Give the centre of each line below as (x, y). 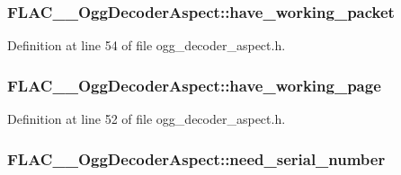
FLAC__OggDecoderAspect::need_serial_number (196, 158)
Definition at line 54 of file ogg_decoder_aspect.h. (147, 45)
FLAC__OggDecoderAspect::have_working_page (194, 85)
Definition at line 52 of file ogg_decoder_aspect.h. (147, 119)
